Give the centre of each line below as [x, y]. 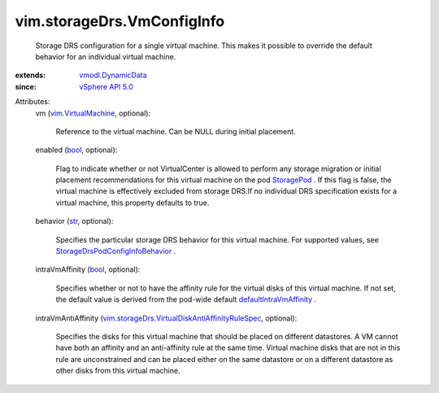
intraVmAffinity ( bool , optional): [88, 269]
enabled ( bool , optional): [76, 150]
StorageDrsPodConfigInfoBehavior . [116, 251]
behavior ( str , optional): [74, 221]
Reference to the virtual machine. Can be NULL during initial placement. [176, 131]
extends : [30, 75]
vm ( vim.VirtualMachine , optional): [93, 113]
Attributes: [33, 102]
